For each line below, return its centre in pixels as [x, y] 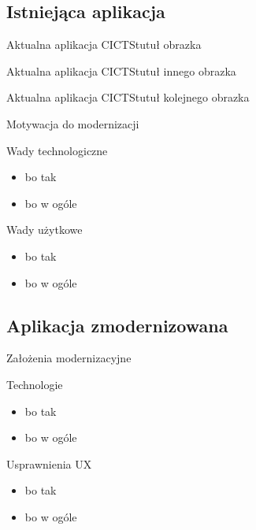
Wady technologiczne [57, 150]
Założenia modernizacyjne [69, 358]
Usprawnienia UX [49, 463]
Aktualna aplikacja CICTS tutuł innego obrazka [121, 70]
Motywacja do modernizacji [73, 123]
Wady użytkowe [45, 230]
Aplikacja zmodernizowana [117, 325]
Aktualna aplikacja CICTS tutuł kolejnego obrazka [128, 97]
